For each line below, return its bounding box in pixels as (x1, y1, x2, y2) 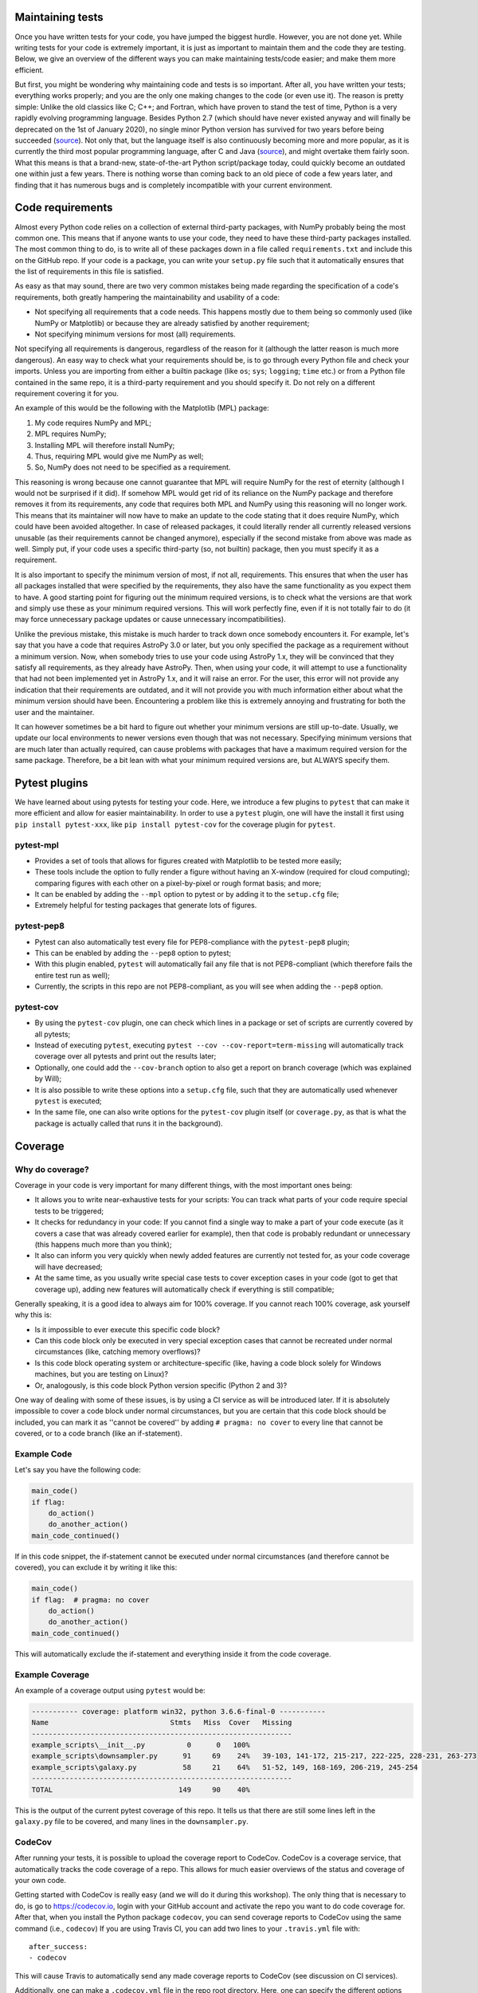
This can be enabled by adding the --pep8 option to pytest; (34, 949, 232, 957)
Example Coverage (14, 1669, 90, 1680)
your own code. (14, 1875, 67, 1885)
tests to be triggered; (34, 1206, 104, 1216)
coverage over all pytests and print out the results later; (34, 1052, 217, 1061)
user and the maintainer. (14, 707, 95, 717)
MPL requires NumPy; (34, 429, 107, 438)
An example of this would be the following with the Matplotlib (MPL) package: (14, 403, 270, 413)
